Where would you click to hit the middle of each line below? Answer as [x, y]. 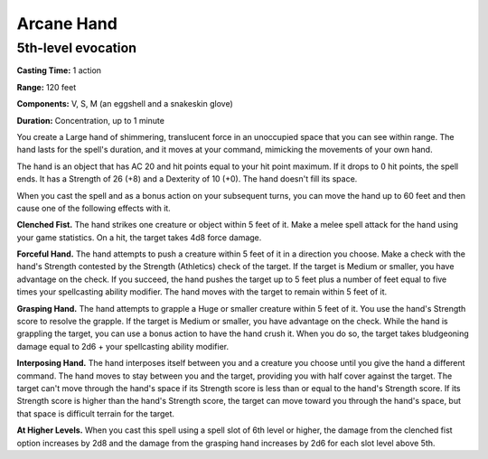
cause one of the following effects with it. [94, 208]
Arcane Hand [67, 23]
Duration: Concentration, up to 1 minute [90, 120]
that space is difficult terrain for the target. [96, 413]
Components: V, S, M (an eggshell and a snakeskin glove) [125, 104]
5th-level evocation [77, 48]
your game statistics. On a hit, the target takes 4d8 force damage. [139, 237]
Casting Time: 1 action [59, 70]
